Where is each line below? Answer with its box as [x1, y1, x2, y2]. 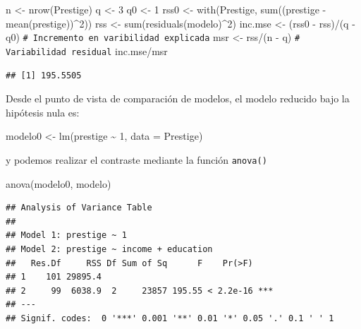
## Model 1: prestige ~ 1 [6, 230, 127, 241]
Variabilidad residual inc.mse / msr [6, 43, 168, 58]
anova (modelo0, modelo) [6, 176, 111, 191]
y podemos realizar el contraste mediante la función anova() [6, 152, 267, 167]
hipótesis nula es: [6, 104, 80, 119]
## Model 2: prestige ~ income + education [6, 244, 213, 254]
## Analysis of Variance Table [6, 203, 152, 213]
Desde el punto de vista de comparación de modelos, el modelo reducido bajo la [6, 91, 350, 106]
